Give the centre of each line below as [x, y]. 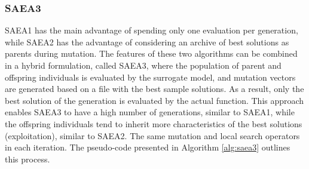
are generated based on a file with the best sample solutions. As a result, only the [154, 89]
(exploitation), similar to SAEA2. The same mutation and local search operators [152, 135]
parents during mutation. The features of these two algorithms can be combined [151, 53]
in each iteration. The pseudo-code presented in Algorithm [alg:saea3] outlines [148, 147]
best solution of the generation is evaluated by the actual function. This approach [154, 100]
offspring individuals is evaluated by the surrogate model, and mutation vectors [150, 77]
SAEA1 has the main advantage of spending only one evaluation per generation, [152, 30]
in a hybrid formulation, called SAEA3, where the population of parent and [143, 65]
